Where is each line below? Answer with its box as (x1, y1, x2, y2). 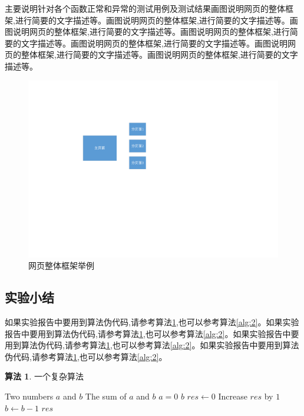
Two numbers (5, 389, 54, 402)
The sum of (85, 389, 127, 402)
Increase (218, 389, 247, 402)
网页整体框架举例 (28, 259, 94, 272)
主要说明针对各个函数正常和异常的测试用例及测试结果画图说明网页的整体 (5, 2, 285, 14)
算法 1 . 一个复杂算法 (5, 370, 84, 382)
